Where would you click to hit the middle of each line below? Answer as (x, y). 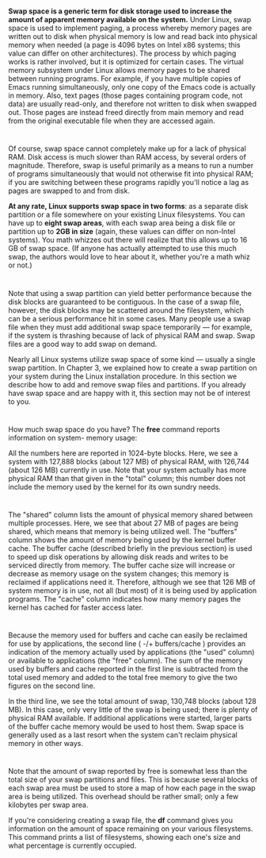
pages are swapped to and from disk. (69, 191)
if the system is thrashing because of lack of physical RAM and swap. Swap (132, 335)
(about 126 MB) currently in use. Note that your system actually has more (127, 470)
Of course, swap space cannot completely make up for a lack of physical (127, 148)
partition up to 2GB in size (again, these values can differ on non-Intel (122, 232)
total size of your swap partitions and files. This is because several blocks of (133, 779)
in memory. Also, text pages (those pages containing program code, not (125, 96)
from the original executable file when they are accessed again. (112, 121)
